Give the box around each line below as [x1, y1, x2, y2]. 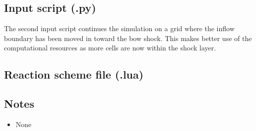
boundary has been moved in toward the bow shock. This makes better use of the [4, 33, 252, 43]
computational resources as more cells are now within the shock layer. [4, 43, 216, 53]
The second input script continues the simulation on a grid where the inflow [4, 23, 235, 34]
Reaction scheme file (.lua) [4, 67, 144, 82]
